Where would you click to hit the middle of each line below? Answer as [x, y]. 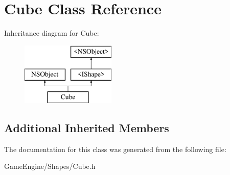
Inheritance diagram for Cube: [52, 33]
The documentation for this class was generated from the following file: [115, 149]
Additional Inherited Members [87, 128]
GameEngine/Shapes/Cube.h [50, 166]
